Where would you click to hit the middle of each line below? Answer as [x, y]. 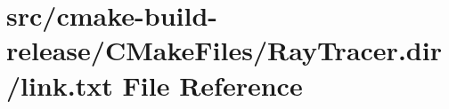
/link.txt [60, 85]
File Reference [212, 85]
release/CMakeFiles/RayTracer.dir [224, 50]
